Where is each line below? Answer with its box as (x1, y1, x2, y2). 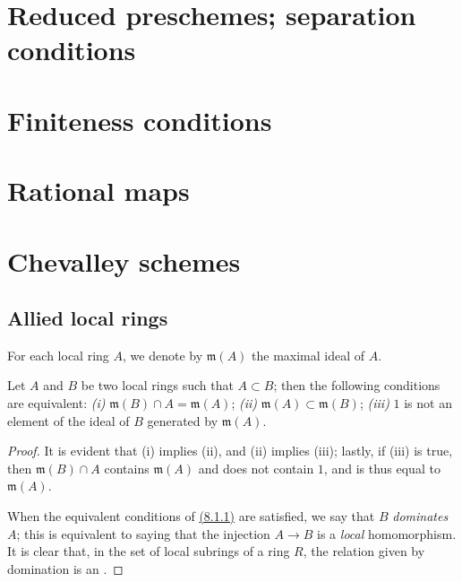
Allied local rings (7, 304, 168, 332)
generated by (147, 411, 218, 430)
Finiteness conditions (7, 101, 272, 138)
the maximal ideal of (252, 345, 365, 364)
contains (104, 458, 150, 477)
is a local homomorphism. (317, 524, 457, 543)
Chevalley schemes (7, 242, 241, 279)
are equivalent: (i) (7, 394, 106, 413)
